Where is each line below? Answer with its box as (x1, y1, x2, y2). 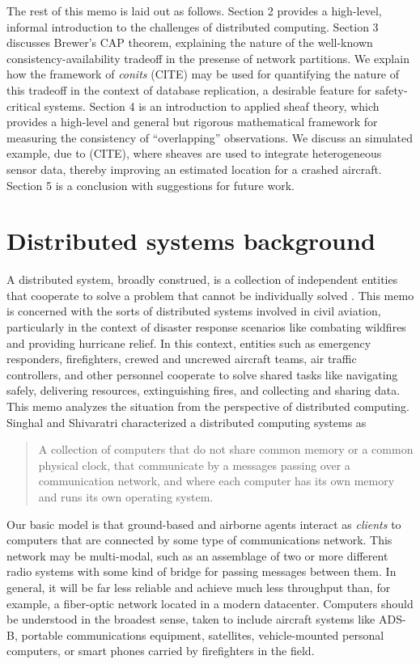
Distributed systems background (6, 224, 375, 257)
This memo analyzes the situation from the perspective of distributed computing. (6, 398, 409, 414)
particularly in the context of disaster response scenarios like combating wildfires (6, 319, 406, 336)
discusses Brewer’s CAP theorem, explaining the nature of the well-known (6, 34, 373, 51)
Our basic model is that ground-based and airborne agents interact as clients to (6, 515, 401, 532)
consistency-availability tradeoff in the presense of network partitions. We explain (6, 49, 409, 66)
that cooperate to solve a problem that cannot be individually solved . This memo (6, 286, 414, 303)
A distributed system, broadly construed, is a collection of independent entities (6, 271, 398, 288)
